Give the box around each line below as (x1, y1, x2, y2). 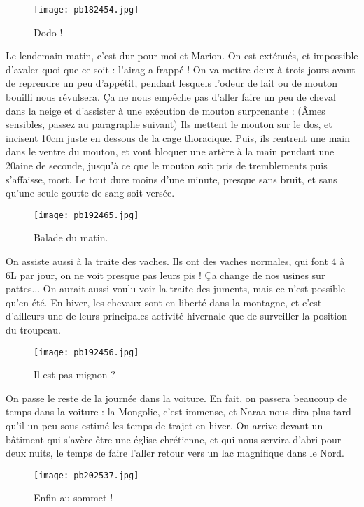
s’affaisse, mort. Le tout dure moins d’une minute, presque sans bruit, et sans (6, 171, 337, 186)
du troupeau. (6, 322, 62, 336)
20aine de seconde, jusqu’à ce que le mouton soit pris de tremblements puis (6, 158, 328, 172)
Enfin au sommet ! (34, 490, 113, 505)
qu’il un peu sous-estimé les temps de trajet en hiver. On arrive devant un (6, 418, 323, 433)
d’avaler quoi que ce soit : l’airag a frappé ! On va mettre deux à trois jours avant (6, 62, 356, 76)
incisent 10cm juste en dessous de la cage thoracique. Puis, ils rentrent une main (6, 130, 350, 145)
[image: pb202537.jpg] (34, 470, 139, 480)
